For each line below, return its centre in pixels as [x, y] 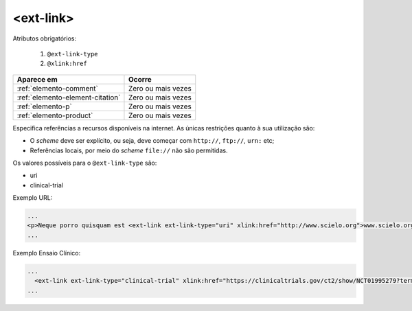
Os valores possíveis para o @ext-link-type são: [85, 163]
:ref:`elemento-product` [55, 115]
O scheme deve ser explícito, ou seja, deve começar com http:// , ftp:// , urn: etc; [152, 141]
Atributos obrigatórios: [45, 38]
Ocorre [140, 79]
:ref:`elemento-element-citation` [69, 97]
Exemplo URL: [33, 198]
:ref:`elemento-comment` [58, 88]
